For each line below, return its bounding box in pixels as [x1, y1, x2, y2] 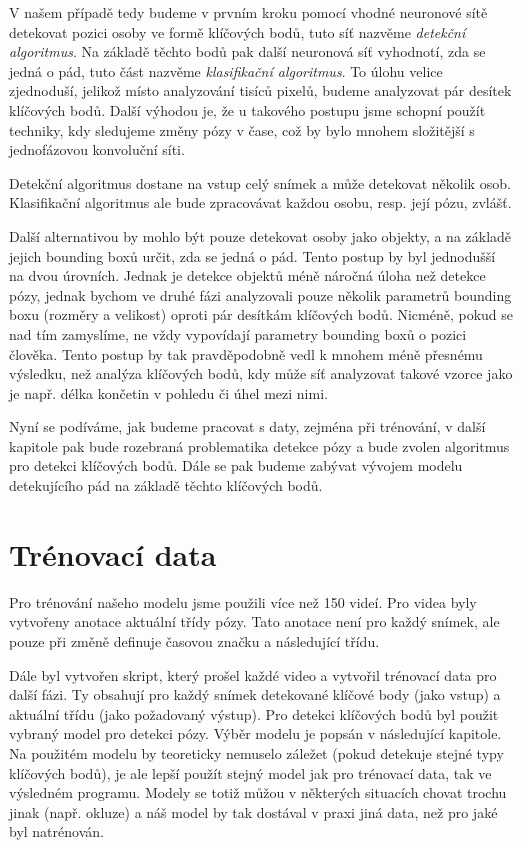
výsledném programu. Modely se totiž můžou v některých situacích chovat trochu [9, 782, 507, 803]
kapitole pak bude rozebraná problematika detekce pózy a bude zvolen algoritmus [9, 435, 510, 456]
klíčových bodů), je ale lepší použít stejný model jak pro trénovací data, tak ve [9, 762, 492, 783]
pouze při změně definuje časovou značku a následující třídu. [9, 630, 380, 651]
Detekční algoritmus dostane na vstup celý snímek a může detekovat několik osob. [9, 172, 511, 193]
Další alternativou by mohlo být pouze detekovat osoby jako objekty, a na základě [9, 225, 512, 246]
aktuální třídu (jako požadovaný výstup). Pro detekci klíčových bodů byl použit [9, 703, 499, 724]
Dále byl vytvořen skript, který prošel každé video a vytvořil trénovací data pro [9, 664, 497, 685]
